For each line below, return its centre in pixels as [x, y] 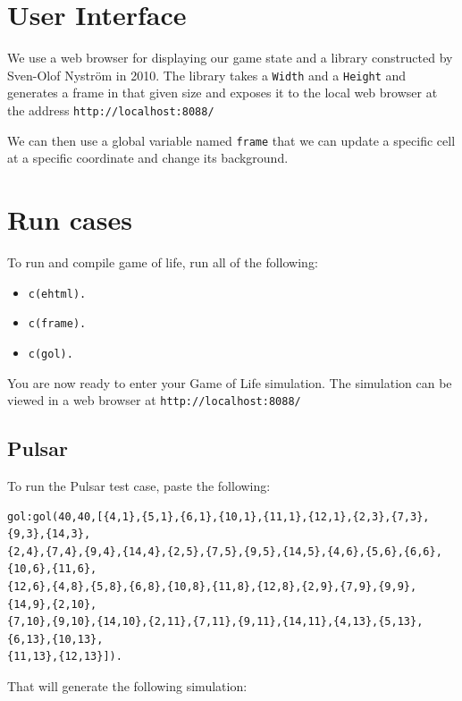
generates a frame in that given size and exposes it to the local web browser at [223, 93]
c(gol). [50, 354]
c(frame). [57, 324]
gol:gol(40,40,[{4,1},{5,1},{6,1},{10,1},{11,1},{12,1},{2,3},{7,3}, [218, 516]
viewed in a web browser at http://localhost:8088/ [154, 400]
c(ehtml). [57, 294]
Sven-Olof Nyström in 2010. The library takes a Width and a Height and [207, 75]
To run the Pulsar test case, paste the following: [139, 486]
